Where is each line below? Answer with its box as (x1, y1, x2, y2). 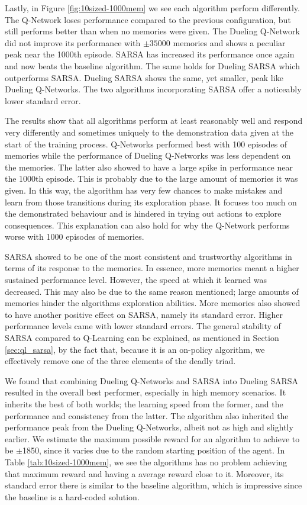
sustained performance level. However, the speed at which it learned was (5, 274, 267, 286)
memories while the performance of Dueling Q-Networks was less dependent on (5, 149, 291, 162)
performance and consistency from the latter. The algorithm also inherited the (5, 409, 289, 422)
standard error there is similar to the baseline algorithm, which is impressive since (5, 479, 302, 491)
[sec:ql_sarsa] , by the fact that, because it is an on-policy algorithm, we (5, 343, 265, 355)
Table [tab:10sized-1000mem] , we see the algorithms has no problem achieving (5, 455, 287, 468)
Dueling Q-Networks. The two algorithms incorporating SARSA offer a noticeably (5, 83, 302, 95)
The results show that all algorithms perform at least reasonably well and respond (5, 114, 303, 127)
